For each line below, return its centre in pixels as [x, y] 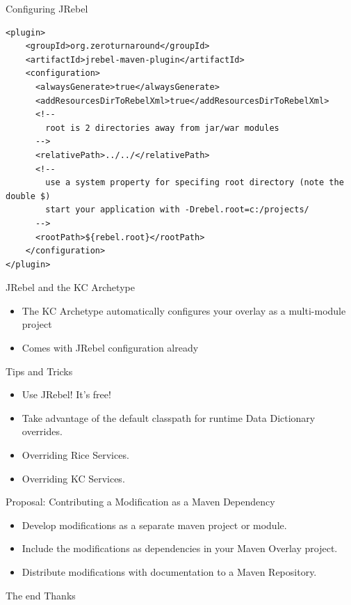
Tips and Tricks [39, 371]
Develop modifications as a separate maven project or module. [154, 525]
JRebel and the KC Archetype [70, 287]
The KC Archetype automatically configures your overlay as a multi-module [184, 310]
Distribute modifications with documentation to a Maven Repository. [169, 572]
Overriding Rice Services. [75, 455]
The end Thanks [41, 595]
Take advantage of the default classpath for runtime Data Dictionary [169, 417]
